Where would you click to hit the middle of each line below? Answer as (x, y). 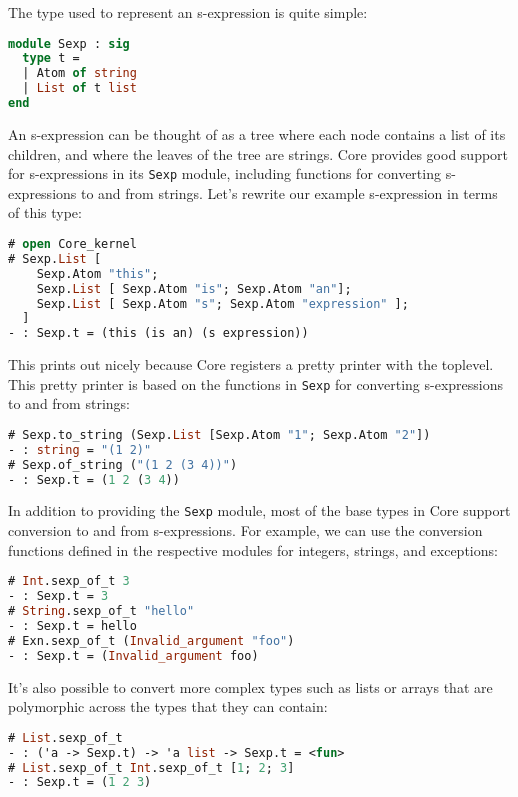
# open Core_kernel (72, 244)
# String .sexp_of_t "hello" (101, 611)
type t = (51, 58)
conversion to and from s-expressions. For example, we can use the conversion (245, 530)
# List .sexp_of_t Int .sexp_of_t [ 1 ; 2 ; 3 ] (151, 767)
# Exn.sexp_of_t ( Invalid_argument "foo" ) (151, 640)
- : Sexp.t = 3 (58, 596)
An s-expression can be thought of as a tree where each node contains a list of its (257, 133)
